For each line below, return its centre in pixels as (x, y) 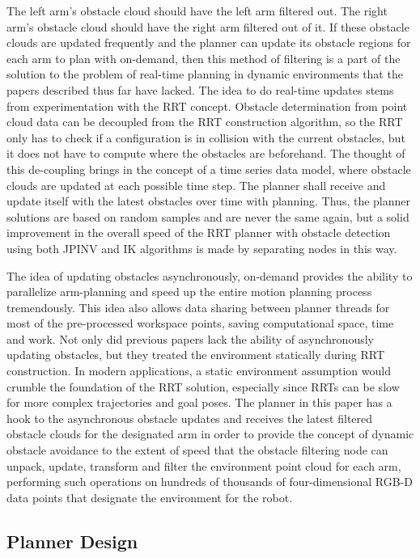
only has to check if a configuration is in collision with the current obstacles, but (206, 137)
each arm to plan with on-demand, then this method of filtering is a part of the (204, 58)
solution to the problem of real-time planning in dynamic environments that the (205, 74)
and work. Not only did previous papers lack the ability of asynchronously (190, 338)
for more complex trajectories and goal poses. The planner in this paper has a (199, 402)
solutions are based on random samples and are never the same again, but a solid (208, 216)
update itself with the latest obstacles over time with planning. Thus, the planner (209, 201)
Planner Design (72, 541)
